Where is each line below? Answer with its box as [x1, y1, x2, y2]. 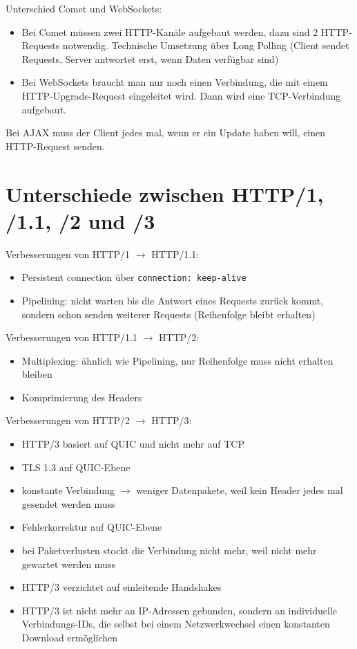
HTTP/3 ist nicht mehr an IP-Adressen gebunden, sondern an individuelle [21, 603, 338, 617]
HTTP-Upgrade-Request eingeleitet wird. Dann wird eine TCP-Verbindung [21, 88, 341, 102]
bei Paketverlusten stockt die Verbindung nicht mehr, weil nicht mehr [21, 543, 317, 558]
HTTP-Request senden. [6, 138, 105, 153]
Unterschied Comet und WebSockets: [6, 1, 162, 15]
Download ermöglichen [21, 630, 118, 644]
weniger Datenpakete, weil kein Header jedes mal [136, 483, 343, 497]
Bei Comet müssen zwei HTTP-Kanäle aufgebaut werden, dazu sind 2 [21, 24, 318, 39]
